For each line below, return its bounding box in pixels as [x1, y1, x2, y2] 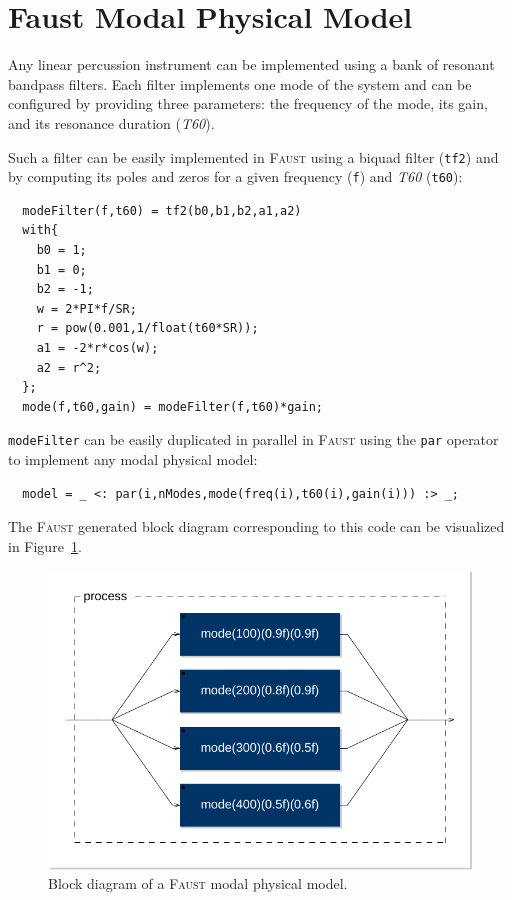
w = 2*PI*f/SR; [36, 301, 137, 316]
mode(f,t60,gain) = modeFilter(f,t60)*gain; [22, 399, 323, 414]
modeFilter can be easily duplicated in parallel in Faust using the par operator [8, 429, 499, 450]
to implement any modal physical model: [8, 449, 258, 469]
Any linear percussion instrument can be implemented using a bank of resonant [8, 54, 495, 75]
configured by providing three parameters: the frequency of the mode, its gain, [8, 93, 488, 114]
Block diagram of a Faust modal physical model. [48, 873, 348, 894]
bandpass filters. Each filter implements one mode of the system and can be [8, 73, 472, 94]
